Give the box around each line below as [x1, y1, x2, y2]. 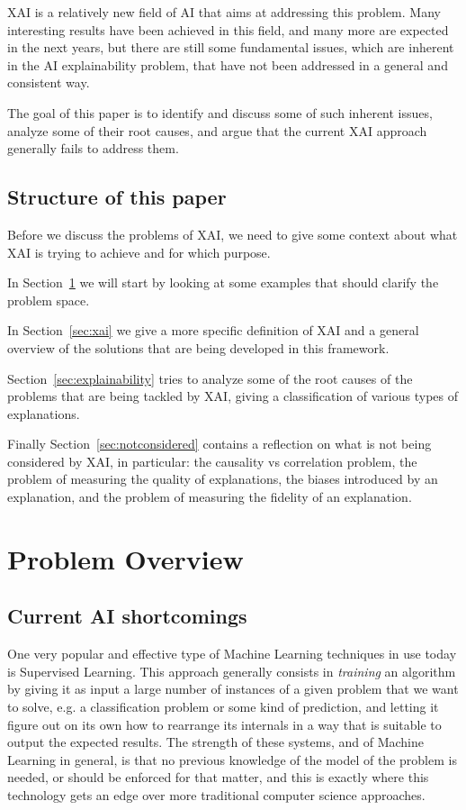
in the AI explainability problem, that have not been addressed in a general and [7, 55, 448, 74]
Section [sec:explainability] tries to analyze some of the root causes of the [7, 369, 413, 387]
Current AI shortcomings [7, 602, 247, 630]
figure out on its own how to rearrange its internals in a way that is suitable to [7, 714, 442, 733]
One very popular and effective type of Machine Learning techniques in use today [7, 644, 457, 663]
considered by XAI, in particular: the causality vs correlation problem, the [7, 451, 417, 470]
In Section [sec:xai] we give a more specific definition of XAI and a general [7, 321, 419, 340]
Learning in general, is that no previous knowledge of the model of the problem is [7, 750, 457, 769]
